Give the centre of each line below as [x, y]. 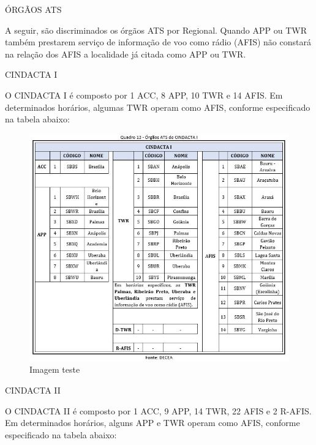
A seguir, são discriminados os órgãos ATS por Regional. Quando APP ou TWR [156, 30]
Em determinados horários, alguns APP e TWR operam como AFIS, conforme [152, 423]
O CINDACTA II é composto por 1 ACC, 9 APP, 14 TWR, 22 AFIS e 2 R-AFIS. [158, 410]
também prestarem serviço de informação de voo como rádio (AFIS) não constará [158, 42]
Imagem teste [55, 369]
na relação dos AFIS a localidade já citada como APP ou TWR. [126, 54]
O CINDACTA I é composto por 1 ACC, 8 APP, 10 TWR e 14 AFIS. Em [144, 95]
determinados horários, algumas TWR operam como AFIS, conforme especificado [158, 107]
